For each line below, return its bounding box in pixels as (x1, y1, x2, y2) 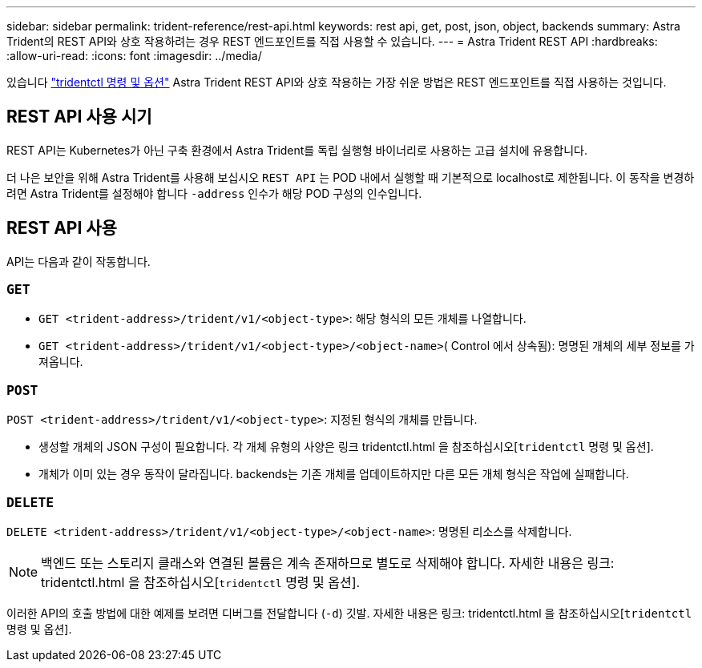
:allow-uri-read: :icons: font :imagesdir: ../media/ (6, 49, 262, 62)
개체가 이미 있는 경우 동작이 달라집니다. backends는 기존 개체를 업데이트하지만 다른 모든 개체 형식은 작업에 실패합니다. (38, 467, 629, 481)
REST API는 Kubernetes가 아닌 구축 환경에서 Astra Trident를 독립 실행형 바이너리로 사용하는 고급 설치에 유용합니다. (6, 143, 587, 157)
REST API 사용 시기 (6, 107, 152, 127)
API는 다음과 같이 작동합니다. (6, 254, 151, 268)
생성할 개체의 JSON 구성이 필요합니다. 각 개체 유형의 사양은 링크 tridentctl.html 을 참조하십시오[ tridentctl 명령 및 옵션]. (38, 440, 654, 454)
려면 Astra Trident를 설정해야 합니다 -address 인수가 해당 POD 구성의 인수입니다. (6, 186, 422, 200)
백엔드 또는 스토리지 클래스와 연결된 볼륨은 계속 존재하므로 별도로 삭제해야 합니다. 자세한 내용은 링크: (41, 554, 615, 571)
